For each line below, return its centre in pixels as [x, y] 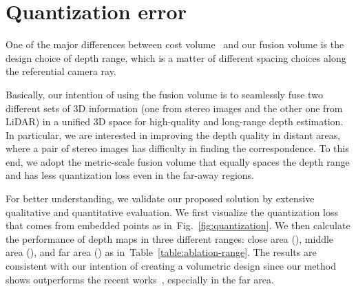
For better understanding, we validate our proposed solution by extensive [160, 198]
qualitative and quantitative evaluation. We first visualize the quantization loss [172, 212]
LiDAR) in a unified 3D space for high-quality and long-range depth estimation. [175, 121]
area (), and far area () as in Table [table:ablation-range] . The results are [161, 252]
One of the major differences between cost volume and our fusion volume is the [175, 44]
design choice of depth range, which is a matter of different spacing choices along [176, 57]
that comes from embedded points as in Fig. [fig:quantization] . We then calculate [178, 225]
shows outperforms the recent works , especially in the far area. [140, 279]
